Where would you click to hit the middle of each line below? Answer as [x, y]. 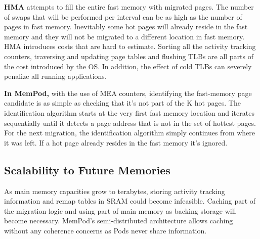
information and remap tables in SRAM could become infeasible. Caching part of [130, 201]
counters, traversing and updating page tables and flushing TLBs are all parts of [129, 56]
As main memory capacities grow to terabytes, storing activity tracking [115, 191]
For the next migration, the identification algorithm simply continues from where [130, 133]
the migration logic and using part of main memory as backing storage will [120, 210]
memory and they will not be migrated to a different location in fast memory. [124, 36]
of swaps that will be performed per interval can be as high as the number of [123, 16]
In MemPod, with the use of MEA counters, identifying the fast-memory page [128, 93]
